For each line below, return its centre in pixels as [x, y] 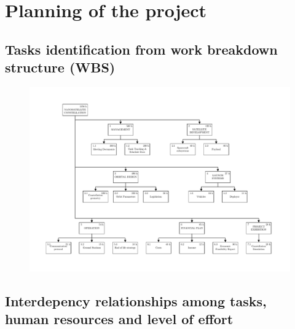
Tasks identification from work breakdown [141, 49]
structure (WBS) [60, 67]
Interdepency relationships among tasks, [136, 300]
